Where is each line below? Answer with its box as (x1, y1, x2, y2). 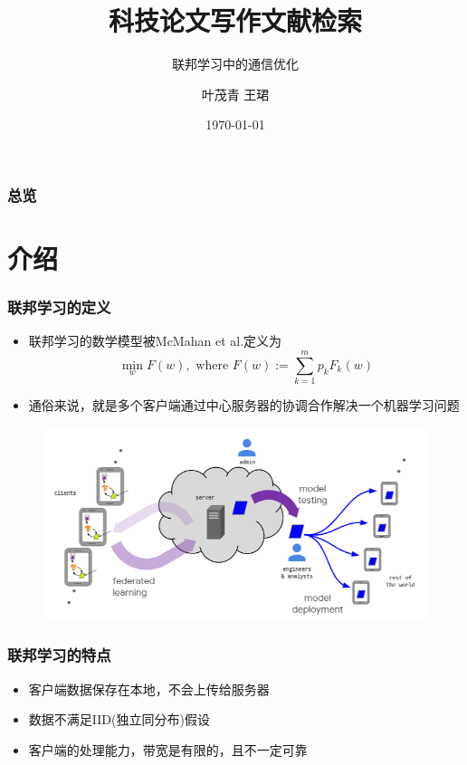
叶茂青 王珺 (201, 84, 270, 103)
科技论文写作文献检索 (108, 2, 362, 39)
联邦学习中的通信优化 (172, 54, 299, 73)
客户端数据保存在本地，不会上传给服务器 (28, 679, 270, 698)
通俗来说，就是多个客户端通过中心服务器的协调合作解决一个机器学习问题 (28, 396, 460, 415)
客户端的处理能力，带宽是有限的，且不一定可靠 (28, 740, 308, 759)
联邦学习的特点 (7, 644, 111, 666)
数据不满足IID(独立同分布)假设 (28, 710, 210, 729)
